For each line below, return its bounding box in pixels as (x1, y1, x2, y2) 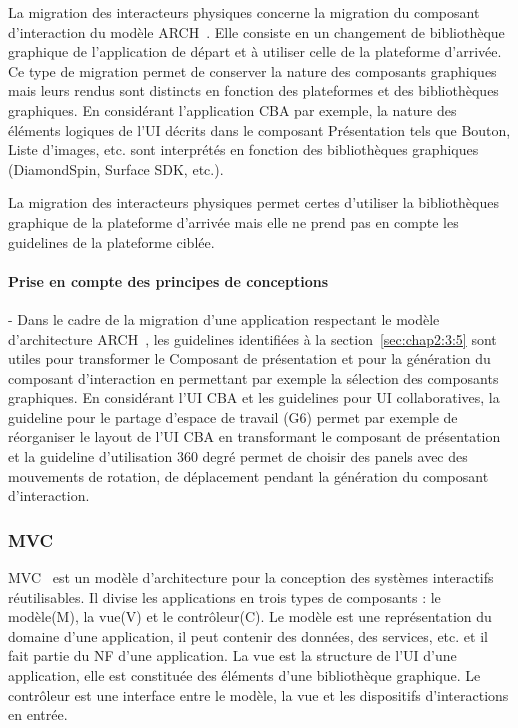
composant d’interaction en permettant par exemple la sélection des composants (8, 367, 499, 388)
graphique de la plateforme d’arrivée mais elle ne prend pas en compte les (8, 211, 459, 232)
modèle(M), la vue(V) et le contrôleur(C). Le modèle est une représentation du (8, 606, 492, 627)
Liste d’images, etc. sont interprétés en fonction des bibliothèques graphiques (8, 139, 479, 160)
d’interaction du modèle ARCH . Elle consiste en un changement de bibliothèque (8, 21, 505, 42)
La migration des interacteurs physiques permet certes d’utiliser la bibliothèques (8, 192, 499, 213)
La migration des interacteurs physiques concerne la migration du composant (8, 2, 480, 22)
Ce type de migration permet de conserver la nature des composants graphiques (8, 60, 497, 81)
